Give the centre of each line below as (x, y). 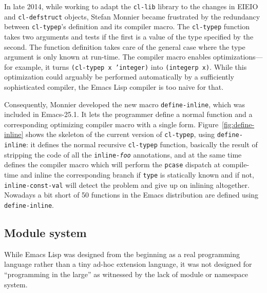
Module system (45, 233)
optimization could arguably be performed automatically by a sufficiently (119, 77)
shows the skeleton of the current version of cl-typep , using (120, 134)
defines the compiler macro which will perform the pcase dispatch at (112, 164)
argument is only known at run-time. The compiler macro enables (108, 57)
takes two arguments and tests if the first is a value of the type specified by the (129, 36)
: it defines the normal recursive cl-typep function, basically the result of (142, 144)
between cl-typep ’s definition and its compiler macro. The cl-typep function (127, 26)
